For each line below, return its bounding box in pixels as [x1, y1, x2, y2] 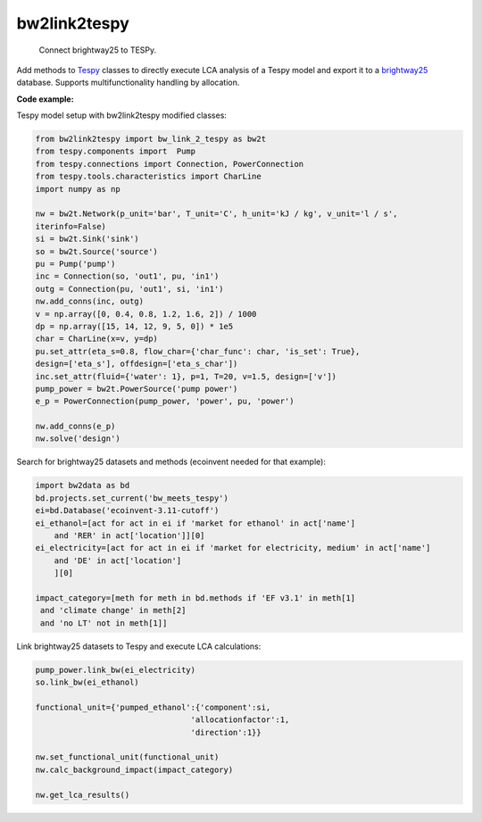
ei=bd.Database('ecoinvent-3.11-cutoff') [35, 505, 220, 516]
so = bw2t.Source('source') [35, 246, 158, 256]
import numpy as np [35, 184, 120, 194]
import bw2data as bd [35, 480, 130, 491]
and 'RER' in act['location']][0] [54, 531, 205, 540]
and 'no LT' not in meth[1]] [40, 618, 168, 628]
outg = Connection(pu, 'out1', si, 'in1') [35, 284, 224, 294]
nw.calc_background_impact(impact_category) [35, 764, 234, 775]
